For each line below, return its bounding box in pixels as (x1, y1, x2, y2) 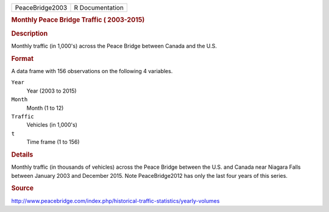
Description (11, 29, 48, 38)
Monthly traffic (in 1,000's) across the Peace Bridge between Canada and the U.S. (11, 42, 218, 49)
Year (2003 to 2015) (26, 87, 77, 94)
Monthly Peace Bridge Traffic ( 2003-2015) (11, 16, 145, 24)
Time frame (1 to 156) (26, 138, 80, 146)
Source (11, 184, 34, 193)
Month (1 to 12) (26, 104, 64, 111)
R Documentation (74, 4, 124, 12)
